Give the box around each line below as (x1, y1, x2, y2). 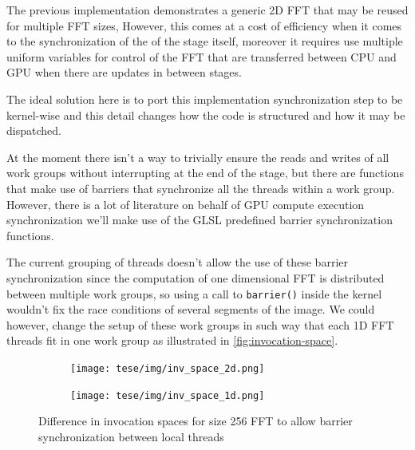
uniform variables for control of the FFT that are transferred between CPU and (6, 48, 397, 65)
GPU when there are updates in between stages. (6, 64, 242, 81)
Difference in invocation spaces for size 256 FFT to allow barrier (38, 412, 353, 429)
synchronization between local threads (38, 428, 224, 444)
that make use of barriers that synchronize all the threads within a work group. (6, 180, 395, 196)
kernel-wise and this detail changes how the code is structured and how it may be (6, 106, 405, 123)
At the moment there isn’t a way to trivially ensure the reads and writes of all (6, 148, 389, 165)
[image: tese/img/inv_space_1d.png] (70, 389, 265, 401)
